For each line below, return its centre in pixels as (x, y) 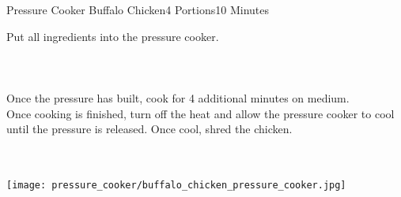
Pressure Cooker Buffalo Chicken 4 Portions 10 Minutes (138, 9)
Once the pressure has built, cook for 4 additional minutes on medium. (178, 97)
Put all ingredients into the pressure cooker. (113, 36)
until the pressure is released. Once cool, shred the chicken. (149, 129)
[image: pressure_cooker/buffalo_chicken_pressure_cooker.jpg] (176, 185)
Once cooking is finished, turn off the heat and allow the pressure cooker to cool (200, 113)
